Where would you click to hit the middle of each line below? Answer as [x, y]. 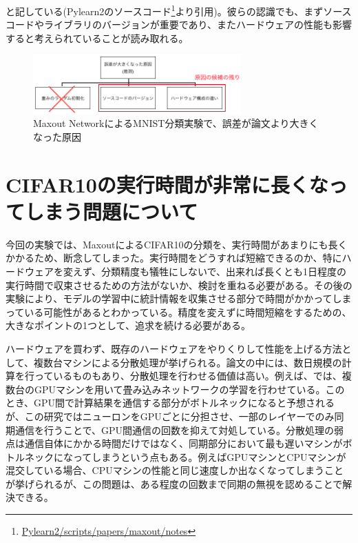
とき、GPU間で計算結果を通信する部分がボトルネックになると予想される [170, 403]
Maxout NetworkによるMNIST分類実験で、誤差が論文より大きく [176, 123]
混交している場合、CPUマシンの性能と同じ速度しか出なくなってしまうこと [175, 470]
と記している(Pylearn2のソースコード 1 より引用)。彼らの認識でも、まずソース [179, 10]
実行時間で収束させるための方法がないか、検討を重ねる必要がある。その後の [179, 285]
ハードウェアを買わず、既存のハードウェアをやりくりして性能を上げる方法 [174, 348]
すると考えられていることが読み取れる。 [97, 38]
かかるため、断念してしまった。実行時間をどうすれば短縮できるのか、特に [174, 258]
